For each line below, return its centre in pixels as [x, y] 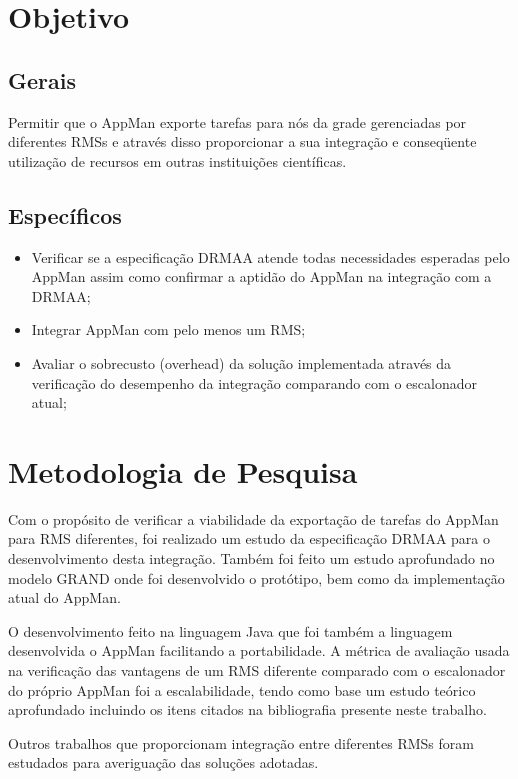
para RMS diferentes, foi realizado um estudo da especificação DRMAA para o [249, 538]
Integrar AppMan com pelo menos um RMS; [168, 329]
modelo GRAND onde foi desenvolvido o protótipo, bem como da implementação [256, 577]
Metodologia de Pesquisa [183, 470]
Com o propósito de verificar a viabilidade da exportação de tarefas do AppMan [253, 518]
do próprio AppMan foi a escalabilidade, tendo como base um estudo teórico [242, 689]
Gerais [42, 79]
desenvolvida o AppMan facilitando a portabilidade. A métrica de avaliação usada [259, 650]
